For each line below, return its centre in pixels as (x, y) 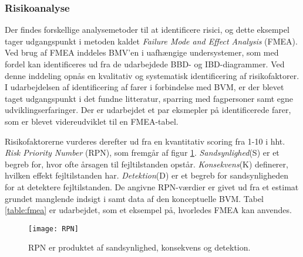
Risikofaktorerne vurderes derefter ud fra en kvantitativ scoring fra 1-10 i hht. (145, 141)
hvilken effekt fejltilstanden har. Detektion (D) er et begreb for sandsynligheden (147, 175)
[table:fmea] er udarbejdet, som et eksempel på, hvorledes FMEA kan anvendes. (148, 210)
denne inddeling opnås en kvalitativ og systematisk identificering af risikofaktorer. (152, 75)
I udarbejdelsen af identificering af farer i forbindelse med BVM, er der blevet (144, 87)
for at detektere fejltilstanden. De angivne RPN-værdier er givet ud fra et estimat (152, 186)
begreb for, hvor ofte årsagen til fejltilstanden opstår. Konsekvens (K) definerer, (147, 164)
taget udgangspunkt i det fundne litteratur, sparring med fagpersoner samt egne (149, 98)
